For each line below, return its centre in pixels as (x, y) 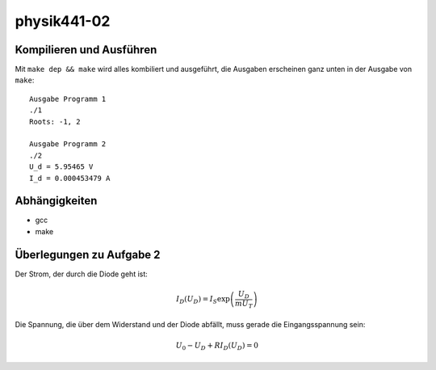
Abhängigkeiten (56, 201)
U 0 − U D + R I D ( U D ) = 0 (217, 347)
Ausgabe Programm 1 (68, 99)
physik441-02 (63, 21)
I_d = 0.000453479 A (70, 178)
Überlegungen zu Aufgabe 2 (88, 254)
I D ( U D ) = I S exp (203, 301)
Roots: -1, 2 (55, 122)
